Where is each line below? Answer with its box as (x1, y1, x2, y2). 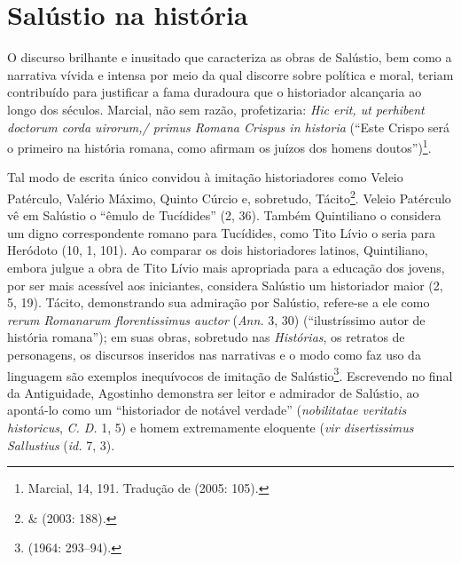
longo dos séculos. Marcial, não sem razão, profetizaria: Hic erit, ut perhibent (7, 99, 425, 118)
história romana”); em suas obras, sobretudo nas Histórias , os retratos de (7, 328, 405, 346)
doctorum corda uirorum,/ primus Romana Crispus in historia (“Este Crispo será (7, 117, 450, 136)
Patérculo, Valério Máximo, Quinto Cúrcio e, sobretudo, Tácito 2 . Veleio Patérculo (7, 186, 451, 207)
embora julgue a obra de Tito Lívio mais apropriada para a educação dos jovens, (7, 258, 445, 276)
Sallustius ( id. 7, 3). (7, 435, 115, 454)
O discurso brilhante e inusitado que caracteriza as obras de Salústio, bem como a (7, 48, 452, 67)
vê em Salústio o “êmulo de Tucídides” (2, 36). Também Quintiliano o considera (7, 206, 441, 225)
